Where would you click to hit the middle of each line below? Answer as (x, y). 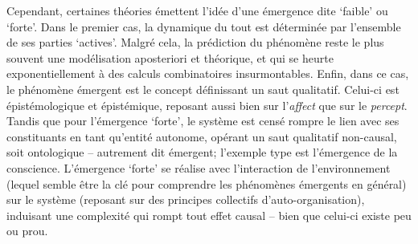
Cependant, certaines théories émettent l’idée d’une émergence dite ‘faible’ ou (197, 10)
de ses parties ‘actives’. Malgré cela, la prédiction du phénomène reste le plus (195, 42)
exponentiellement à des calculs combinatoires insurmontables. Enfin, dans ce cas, (208, 73)
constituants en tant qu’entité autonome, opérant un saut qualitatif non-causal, (202, 136)
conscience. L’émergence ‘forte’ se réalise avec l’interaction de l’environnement (199, 167)
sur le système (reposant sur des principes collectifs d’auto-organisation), (186, 199)
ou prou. (27, 231)
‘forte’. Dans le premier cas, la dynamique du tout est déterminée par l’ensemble (204, 26)
